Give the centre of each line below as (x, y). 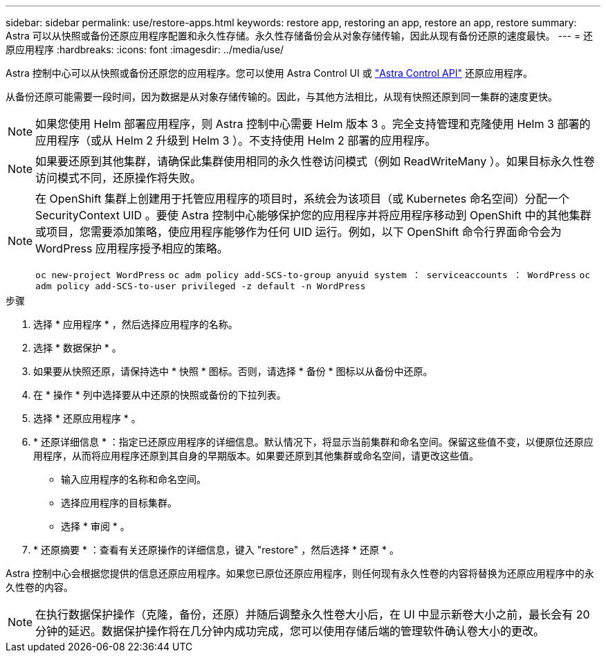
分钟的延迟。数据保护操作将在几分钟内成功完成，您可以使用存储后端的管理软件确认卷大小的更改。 (290, 631)
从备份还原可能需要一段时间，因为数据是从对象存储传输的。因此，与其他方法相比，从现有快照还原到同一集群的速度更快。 (282, 97)
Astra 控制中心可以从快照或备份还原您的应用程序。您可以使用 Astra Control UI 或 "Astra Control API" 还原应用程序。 (269, 73)
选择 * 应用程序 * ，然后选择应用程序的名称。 (136, 324)
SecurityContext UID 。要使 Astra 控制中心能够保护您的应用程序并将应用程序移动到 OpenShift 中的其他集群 (313, 215)
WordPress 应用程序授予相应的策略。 (132, 248)
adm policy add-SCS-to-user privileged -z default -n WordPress (201, 286)
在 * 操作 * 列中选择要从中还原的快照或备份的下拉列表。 (160, 395)
